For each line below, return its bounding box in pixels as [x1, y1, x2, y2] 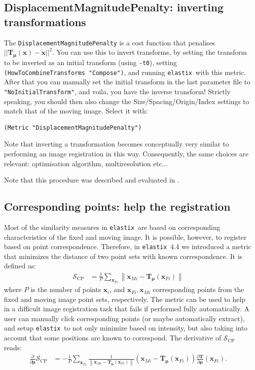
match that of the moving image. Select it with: [4, 106, 148, 116]
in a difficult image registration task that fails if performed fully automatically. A [4, 303, 250, 314]
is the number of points [31, 284, 101, 295]
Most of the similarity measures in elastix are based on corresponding [4, 222, 220, 232]
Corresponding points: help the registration [4, 199, 231, 214]
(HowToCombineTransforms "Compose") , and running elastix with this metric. [4, 67, 246, 77]
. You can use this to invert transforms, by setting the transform [52, 47, 247, 57]
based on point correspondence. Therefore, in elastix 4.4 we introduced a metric [4, 241, 252, 252]
